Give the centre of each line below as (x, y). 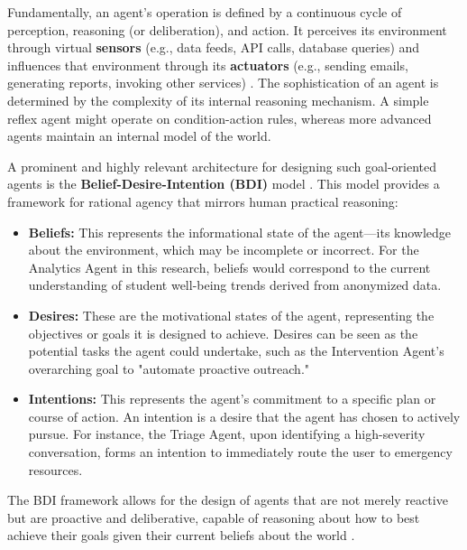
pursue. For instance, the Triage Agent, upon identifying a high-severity (227, 434)
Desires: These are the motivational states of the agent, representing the (231, 315)
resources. (55, 469)
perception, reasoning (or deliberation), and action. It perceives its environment (227, 29)
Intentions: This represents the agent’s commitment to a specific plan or (232, 399)
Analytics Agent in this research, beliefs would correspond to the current (229, 267)
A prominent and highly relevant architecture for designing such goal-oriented (222, 166)
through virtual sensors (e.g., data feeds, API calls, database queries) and (214, 47)
